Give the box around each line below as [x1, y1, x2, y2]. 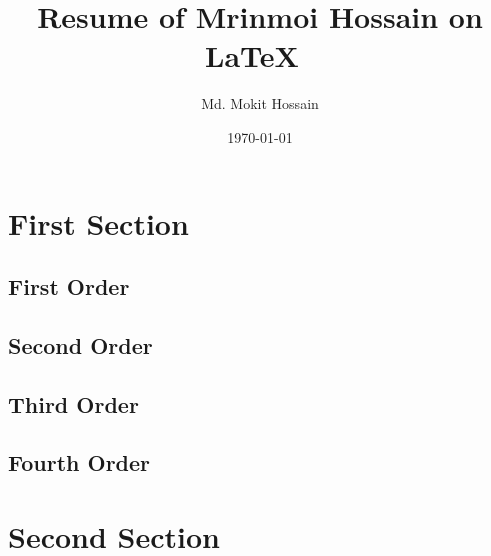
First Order [8, 271, 130, 302]
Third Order [8, 388, 139, 419]
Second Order [8, 329, 153, 360]
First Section [8, 202, 189, 243]
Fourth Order [8, 447, 151, 478]
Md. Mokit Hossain [201, 93, 319, 114]
